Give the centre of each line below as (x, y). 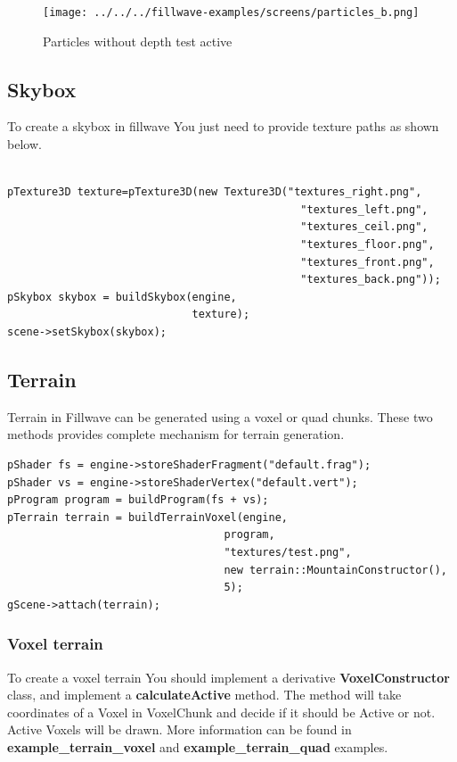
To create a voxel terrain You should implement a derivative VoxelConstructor (228, 677)
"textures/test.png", (288, 552)
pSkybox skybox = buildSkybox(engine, (122, 297)
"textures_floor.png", (367, 245)
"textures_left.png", (364, 209)
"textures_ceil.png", (364, 227)
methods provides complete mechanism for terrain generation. (176, 434)
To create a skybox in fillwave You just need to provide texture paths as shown (223, 126)
